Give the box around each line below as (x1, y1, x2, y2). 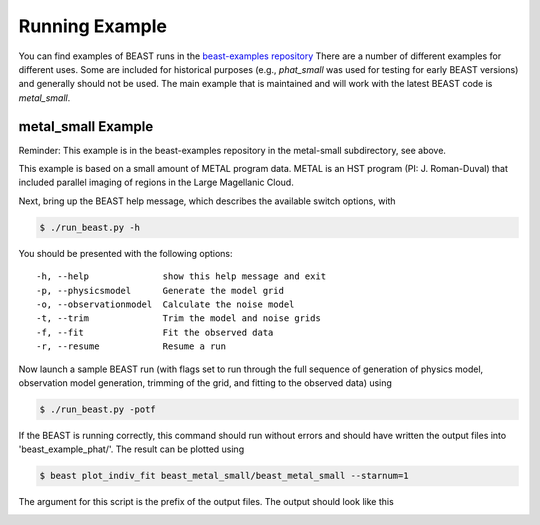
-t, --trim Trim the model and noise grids (36, 313, 322, 324)
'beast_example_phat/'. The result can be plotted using (18, 443, 245, 455)
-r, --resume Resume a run (36, 341, 227, 352)
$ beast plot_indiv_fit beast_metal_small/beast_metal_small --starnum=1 (39, 470, 409, 482)
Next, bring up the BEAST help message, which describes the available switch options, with (18, 195, 396, 207)
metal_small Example (18, 118, 154, 135)
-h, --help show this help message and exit (36, 271, 327, 282)
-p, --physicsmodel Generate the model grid (36, 285, 285, 296)
